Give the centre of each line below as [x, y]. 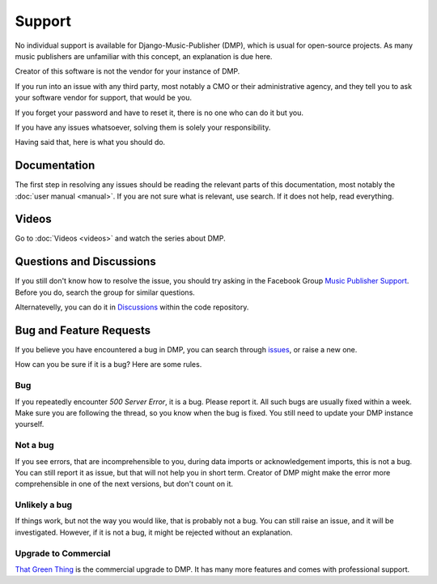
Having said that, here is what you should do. [90, 143]
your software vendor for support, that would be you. [104, 98]
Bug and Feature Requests [83, 330]
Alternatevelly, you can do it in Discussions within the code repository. [132, 307]
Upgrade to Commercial [63, 553]
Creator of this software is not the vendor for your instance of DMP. [127, 71]
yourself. [30, 424]
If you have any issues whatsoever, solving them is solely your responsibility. [143, 127]
